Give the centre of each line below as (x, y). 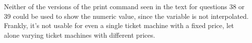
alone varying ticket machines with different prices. (80, 35)
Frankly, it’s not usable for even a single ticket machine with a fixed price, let (119, 25)
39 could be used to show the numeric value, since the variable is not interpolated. (126, 16)
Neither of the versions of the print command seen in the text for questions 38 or (124, 6)
